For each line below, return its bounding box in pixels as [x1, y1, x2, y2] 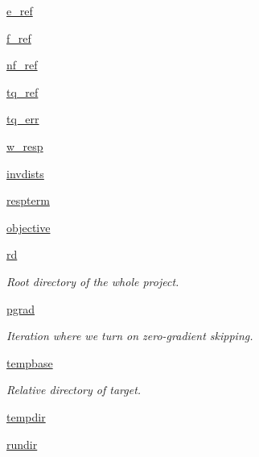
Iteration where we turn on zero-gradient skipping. [6, 327, 253, 344]
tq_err [6, 110, 39, 127]
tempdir [6, 408, 46, 425]
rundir [6, 435, 38, 452]
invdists [6, 164, 44, 181]
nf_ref [6, 56, 38, 73]
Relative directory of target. [6, 381, 142, 398]
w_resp [6, 137, 43, 154]
